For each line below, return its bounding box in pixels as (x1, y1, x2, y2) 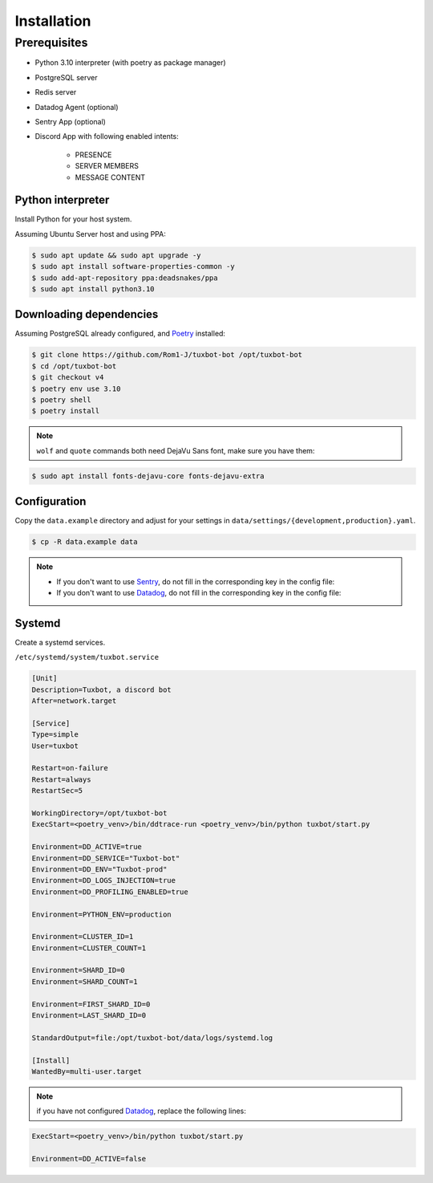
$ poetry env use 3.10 (31, 384, 121, 393)
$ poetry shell (31, 396, 91, 404)
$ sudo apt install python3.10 (31, 284, 156, 293)
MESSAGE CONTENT (75, 173, 146, 182)
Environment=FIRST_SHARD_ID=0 (31, 999, 151, 1009)
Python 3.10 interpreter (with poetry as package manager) (34, 58, 226, 67)
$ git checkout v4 (31, 373, 104, 382)
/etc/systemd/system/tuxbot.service (14, 652, 160, 662)
